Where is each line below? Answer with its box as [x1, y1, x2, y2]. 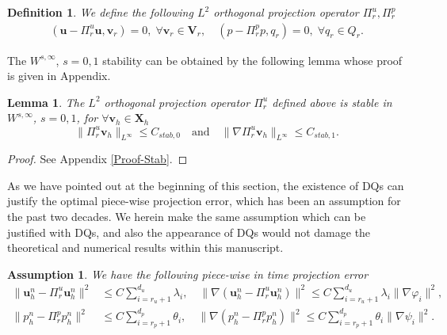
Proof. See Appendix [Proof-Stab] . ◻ [7, 150, 188, 167]
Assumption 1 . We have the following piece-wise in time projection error [7, 265, 369, 282]
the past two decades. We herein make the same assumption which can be [7, 208, 366, 225]
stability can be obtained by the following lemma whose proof [102, 51, 403, 68]
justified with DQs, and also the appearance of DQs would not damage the [7, 223, 371, 240]
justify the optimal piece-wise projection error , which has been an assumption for [7, 192, 401, 209]
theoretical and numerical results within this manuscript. [7, 239, 284, 256]
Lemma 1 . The [7, 93, 85, 110]
